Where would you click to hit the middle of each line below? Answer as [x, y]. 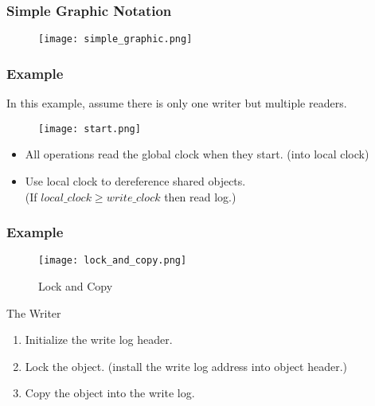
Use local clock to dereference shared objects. [135, 180]
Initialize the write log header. [99, 340]
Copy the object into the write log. [110, 393]
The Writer [34, 312]
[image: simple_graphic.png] [115, 39]
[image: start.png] [90, 129]
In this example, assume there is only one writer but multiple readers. [177, 103]
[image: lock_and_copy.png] [113, 261]
